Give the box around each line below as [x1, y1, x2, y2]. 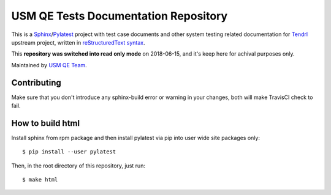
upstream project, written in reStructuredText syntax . [11, 39, 145, 46]
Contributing [11, 77, 61, 88]
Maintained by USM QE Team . [11, 61, 87, 68]
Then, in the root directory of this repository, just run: [11, 162, 145, 169]
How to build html [11, 118, 80, 128]
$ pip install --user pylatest [22, 149, 116, 155]
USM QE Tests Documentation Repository [11, 9, 228, 23]
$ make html [22, 176, 58, 183]
